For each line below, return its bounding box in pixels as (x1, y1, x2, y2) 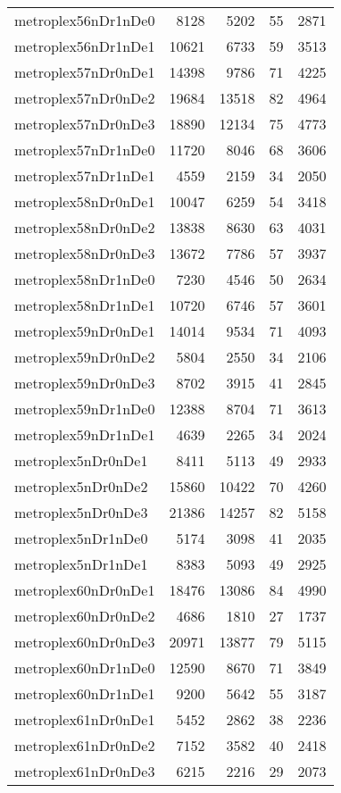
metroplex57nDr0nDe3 (14, 113, 155, 134)
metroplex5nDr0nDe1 (14, 450, 148, 471)
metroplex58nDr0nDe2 (14, 217, 155, 238)
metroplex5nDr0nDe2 (14, 476, 148, 497)
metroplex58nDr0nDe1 (14, 191, 155, 212)
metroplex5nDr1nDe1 (14, 554, 148, 574)
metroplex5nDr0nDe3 (14, 502, 148, 522)
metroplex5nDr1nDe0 (14, 528, 148, 548)
